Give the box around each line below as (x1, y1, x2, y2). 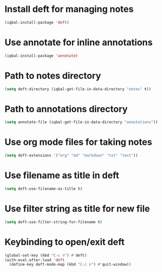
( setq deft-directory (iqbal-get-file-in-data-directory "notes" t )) (4, 86, 152, 92)
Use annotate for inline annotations (4, 37, 153, 48)
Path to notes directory (4, 70, 101, 81)
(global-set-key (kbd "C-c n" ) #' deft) (4, 253, 87, 258)
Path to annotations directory (4, 103, 128, 115)
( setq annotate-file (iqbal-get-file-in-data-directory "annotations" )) (4, 120, 158, 125)
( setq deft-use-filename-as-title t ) (4, 186, 83, 191)
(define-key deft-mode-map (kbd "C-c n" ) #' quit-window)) (9, 262, 132, 267)
